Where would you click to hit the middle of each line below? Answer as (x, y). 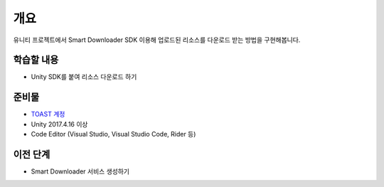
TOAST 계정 (48, 114)
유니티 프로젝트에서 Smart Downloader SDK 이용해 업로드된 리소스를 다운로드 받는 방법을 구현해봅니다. (157, 40)
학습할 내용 (36, 60)
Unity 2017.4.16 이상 (59, 124)
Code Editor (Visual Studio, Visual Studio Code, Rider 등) (113, 134)
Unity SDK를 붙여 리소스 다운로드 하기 (84, 77)
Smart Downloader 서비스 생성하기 (80, 171)
